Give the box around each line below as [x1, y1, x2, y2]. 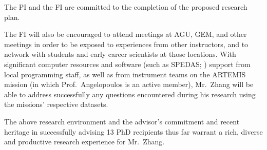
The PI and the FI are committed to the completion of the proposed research [4, 2, 247, 12]
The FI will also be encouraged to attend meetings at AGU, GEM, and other [4, 29, 247, 39]
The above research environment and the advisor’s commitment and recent [4, 116, 240, 126]
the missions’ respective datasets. [4, 99, 108, 110]
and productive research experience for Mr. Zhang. [4, 136, 165, 147]
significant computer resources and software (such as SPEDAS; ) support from [4, 58, 251, 69]
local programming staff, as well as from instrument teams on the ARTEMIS [4, 69, 246, 79]
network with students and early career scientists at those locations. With [4, 49, 236, 59]
